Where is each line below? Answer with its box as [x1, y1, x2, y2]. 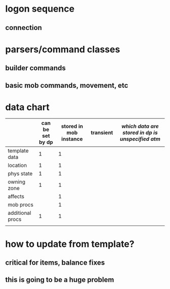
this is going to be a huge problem [5, 275, 114, 284]
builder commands [5, 64, 66, 73]
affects [8, 193, 24, 200]
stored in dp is [122, 129, 158, 136]
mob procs [8, 201, 34, 208]
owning [8, 178, 25, 185]
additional [8, 209, 31, 216]
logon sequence [5, 3, 75, 15]
